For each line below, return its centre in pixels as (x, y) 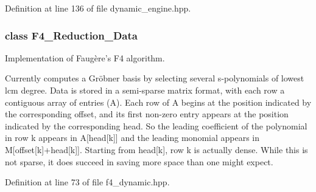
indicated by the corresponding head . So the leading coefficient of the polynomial (156, 125)
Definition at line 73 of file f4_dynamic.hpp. (87, 182)
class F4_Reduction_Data (71, 35)
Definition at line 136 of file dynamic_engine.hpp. (98, 8)
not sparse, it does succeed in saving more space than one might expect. (139, 161)
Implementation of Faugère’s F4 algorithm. (85, 57)
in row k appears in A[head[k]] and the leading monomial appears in (132, 138)
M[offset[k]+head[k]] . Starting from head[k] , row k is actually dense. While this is (156, 149)
